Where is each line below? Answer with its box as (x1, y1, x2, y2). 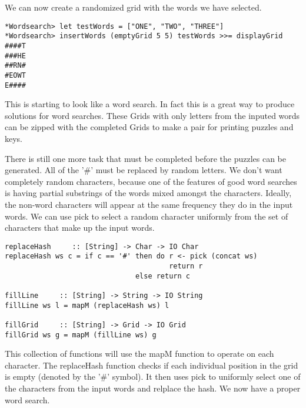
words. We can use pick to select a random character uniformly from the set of (5, 210, 288, 222)
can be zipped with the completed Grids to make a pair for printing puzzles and (5, 121, 294, 133)
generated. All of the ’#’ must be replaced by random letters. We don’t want (5, 164, 282, 176)
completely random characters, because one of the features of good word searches (5, 175, 297, 187)
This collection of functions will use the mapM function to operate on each (5, 347, 274, 360)
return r (169, 262, 203, 271)
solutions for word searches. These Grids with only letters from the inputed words (5, 109, 300, 121)
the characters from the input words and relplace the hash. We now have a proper (5, 382, 301, 394)
